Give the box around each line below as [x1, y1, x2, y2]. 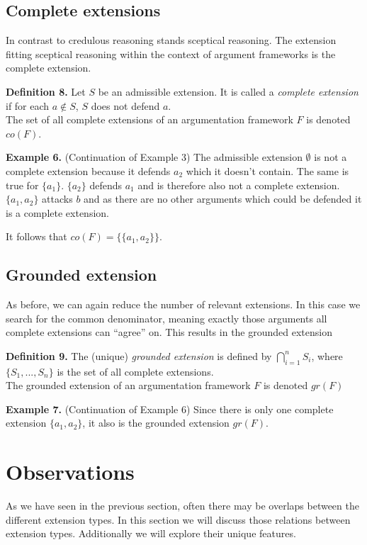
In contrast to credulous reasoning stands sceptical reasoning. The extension [6, 33, 337, 47]
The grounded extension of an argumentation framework [6, 378, 251, 393]
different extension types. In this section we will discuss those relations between [6, 512, 351, 527]
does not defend [91, 98, 160, 113]
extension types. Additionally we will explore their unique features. [6, 526, 296, 541]
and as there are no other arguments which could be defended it [84, 191, 362, 206]
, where [311, 348, 343, 363]
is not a [314, 150, 347, 164]
